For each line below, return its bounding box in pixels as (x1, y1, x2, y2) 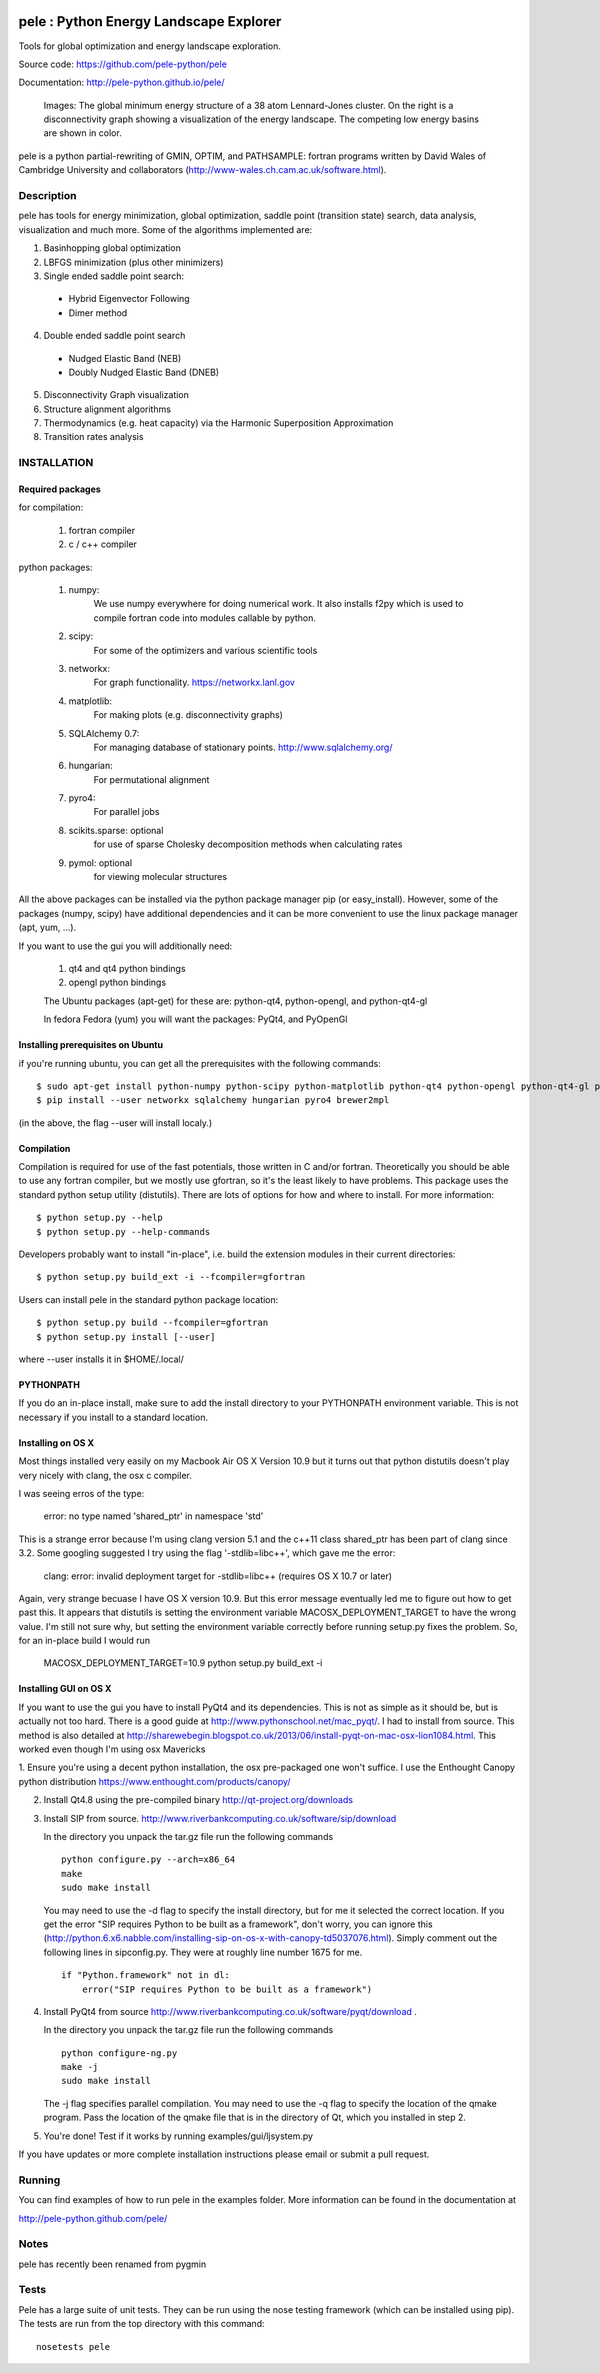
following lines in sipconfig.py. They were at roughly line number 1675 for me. (43, 1946, 363, 1958)
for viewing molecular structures (93, 871, 228, 883)
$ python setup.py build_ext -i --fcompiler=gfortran (36, 1271, 305, 1283)
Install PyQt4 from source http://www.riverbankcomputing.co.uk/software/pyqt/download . (43, 2005, 417, 2017)
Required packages (18, 483, 102, 495)
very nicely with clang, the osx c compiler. (18, 1469, 192, 1481)
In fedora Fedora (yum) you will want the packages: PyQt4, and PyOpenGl (43, 1013, 348, 1025)
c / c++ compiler (68, 538, 137, 550)
